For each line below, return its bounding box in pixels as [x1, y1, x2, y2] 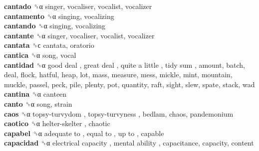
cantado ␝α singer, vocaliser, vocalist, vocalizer [4, 1, 152, 11]
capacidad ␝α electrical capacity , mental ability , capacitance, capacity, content [4, 138, 254, 148]
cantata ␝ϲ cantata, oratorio [4, 40, 94, 50]
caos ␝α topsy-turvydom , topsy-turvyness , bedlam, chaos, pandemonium [4, 108, 234, 119]
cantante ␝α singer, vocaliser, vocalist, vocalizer [4, 30, 155, 40]
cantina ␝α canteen [4, 89, 67, 99]
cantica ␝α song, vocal [4, 49, 76, 60]
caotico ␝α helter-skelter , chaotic [4, 118, 110, 129]
